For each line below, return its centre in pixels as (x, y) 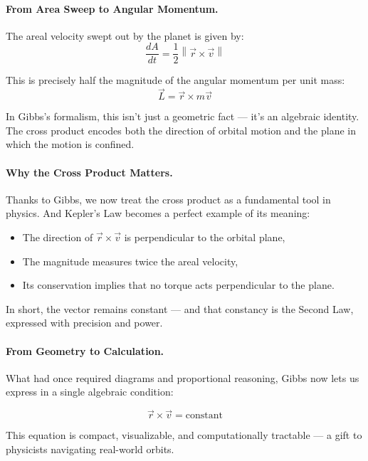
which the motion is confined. (70, 144)
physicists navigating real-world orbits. (90, 449)
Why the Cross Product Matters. (89, 172)
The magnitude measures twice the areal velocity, (130, 261)
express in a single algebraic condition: (90, 392)
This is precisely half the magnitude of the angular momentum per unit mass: (175, 80)
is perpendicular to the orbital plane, (205, 237)
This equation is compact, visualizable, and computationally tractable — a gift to (184, 435)
